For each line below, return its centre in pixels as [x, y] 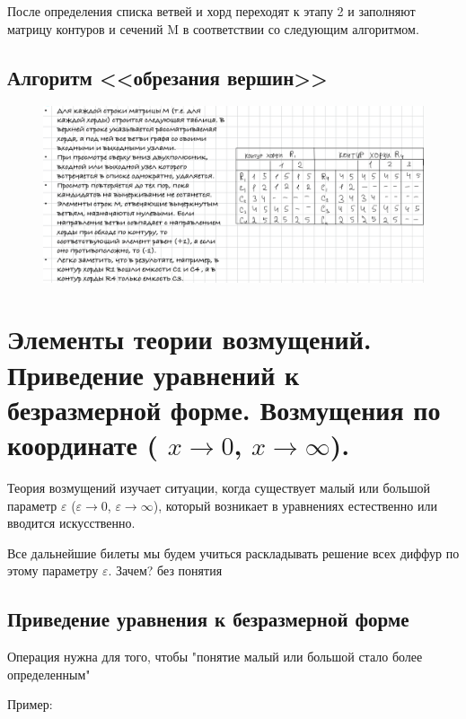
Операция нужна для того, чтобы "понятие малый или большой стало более [215, 657]
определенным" [49, 674]
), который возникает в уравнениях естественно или [295, 505]
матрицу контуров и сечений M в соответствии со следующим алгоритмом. [213, 28]
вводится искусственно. [71, 523]
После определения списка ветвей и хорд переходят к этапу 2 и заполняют [211, 11]
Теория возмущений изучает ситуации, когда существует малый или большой [219, 487]
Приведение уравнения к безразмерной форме [208, 619]
